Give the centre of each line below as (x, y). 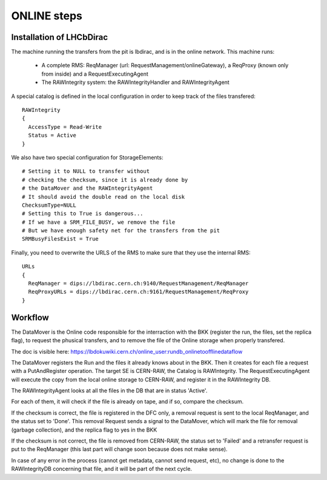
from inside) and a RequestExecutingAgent (95, 74)
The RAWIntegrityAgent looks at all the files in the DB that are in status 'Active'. (109, 391)
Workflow (30, 317)
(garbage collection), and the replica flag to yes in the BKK (84, 430)
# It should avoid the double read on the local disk (103, 197)
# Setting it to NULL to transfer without (86, 171)
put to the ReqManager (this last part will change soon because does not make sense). (119, 449)
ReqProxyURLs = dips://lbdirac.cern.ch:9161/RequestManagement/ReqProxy (138, 292)
